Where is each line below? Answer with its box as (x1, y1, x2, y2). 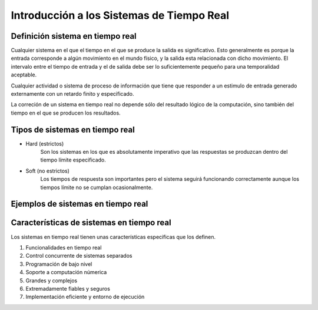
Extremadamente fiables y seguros (25, 285, 110, 292)
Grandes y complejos (25, 277, 78, 284)
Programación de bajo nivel (25, 260, 92, 267)
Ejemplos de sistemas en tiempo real (11, 199, 148, 209)
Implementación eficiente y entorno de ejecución (25, 294, 145, 301)
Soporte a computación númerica (25, 269, 107, 276)
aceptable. (11, 71, 37, 79)
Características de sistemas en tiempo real (11, 218, 171, 228)
